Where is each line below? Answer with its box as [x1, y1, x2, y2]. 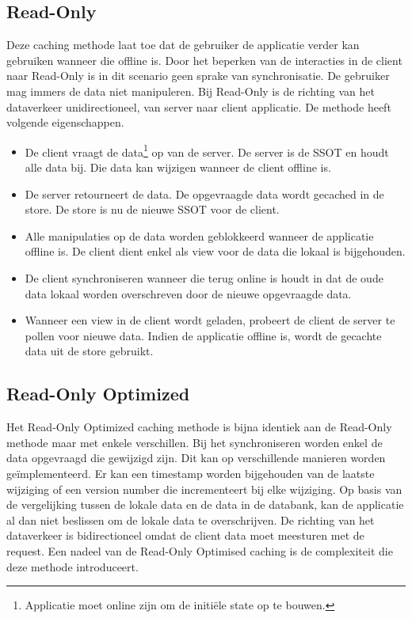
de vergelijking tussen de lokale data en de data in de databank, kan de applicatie [6, 496, 404, 513]
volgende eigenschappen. [6, 114, 124, 131]
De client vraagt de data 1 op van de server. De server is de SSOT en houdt [25, 141, 389, 160]
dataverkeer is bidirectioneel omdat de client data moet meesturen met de [6, 527, 364, 544]
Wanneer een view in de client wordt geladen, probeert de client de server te [25, 312, 395, 328]
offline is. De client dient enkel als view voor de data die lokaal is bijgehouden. [25, 243, 406, 260]
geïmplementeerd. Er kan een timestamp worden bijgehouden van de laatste [6, 464, 375, 481]
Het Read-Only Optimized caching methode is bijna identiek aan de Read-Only [6, 419, 392, 435]
